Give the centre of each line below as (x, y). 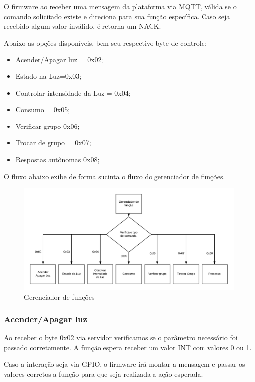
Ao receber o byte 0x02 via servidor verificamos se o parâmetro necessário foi (121, 337)
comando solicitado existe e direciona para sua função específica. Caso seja (117, 16)
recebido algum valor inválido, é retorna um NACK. (83, 26)
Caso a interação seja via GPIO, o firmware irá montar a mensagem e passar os (125, 364)
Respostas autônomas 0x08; (57, 159)
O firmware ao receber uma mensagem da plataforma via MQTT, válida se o (120, 6)
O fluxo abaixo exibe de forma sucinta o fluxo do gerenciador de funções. (115, 176)
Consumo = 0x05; (43, 109)
